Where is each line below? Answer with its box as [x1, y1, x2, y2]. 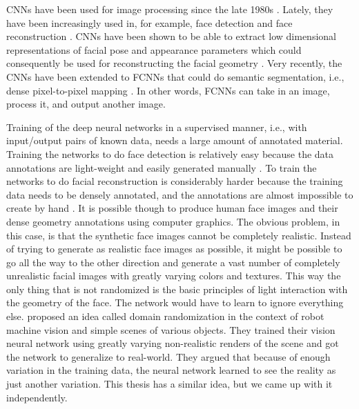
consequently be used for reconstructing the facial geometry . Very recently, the [6, 56, 342, 70]
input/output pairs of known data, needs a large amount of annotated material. [6, 133, 343, 148]
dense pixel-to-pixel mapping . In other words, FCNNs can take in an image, [6, 83, 330, 97]
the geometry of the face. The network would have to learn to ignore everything [6, 295, 344, 310]
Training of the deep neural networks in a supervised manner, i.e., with [6, 119, 307, 134]
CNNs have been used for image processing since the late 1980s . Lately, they [6, 2, 333, 16]
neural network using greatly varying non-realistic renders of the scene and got [6, 336, 339, 350]
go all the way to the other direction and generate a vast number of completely [6, 255, 340, 269]
